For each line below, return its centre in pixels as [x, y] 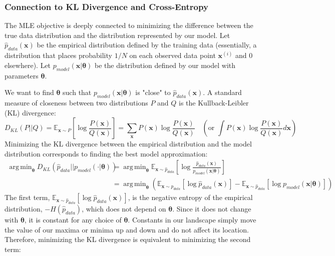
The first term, [27, 197]
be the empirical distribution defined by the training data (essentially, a [147, 45]
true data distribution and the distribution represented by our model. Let [117, 35]
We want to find [29, 92]
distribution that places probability [58, 55]
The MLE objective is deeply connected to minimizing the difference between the [129, 25]
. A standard [222, 92]
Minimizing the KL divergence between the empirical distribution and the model [128, 144]
